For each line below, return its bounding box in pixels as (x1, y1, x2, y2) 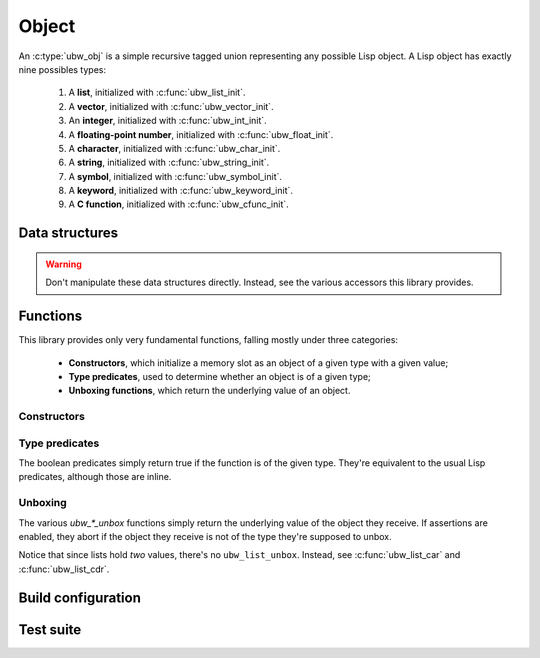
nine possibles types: (18, 63, 107, 75)
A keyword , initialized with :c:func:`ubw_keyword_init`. (68, 185, 294, 197)
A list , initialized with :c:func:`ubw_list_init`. (68, 86, 246, 99)
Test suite (18, 621, 82, 638)
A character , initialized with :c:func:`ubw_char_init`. (68, 142, 281, 154)
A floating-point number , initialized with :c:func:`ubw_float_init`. (68, 128, 334, 140)
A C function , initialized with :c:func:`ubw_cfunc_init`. (68, 198, 289, 210)
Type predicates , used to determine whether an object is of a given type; (68, 370, 372, 382)
